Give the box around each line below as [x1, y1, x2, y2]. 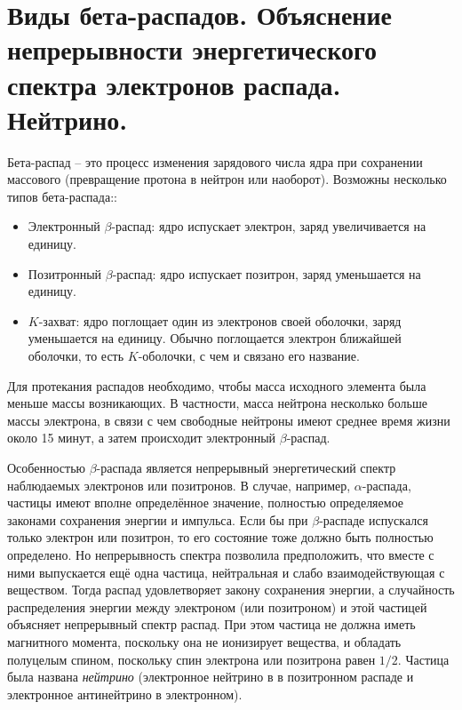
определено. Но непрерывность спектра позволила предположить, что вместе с [7, 545, 434, 563]
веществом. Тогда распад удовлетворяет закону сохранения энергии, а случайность [7, 580, 455, 599]
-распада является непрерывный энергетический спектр [96, 459, 396, 476]
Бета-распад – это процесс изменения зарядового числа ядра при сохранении [7, 152, 423, 171]
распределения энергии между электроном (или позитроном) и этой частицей [7, 597, 427, 616]
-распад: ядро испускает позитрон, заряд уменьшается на [112, 264, 421, 283]
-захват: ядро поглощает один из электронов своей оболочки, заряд [38, 311, 402, 330]
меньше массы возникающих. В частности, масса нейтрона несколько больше [7, 394, 427, 412]
